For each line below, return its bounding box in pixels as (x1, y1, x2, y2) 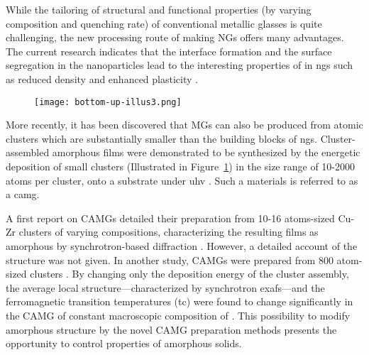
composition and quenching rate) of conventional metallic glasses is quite (6, 16, 322, 31)
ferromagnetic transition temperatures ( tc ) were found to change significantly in (6, 294, 353, 309)
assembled (6, 145, 50, 160)
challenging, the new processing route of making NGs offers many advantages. (6, 30, 344, 45)
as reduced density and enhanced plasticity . (6, 71, 198, 86)
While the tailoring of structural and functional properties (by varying (6, 2, 312, 16)
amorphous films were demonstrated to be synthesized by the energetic (52, 145, 360, 160)
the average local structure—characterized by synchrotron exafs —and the (6, 280, 325, 295)
